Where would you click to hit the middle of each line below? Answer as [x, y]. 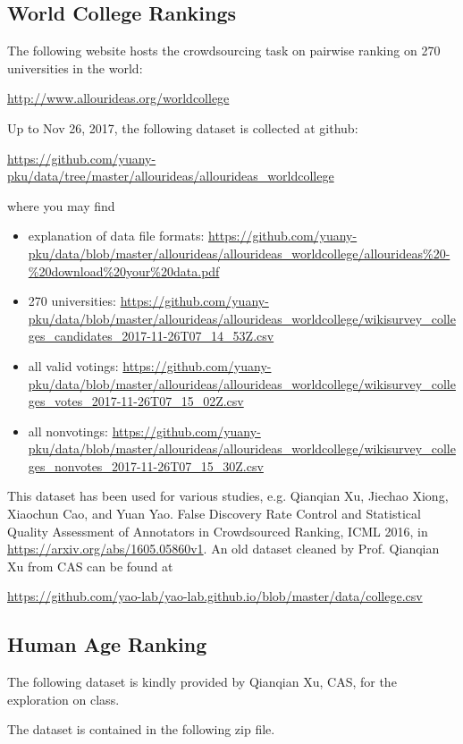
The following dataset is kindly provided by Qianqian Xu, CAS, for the [202, 682]
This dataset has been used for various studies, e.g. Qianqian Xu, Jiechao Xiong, [228, 496]
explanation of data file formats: [116, 236]
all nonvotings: [68, 431]
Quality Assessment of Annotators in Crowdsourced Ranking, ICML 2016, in [218, 531]
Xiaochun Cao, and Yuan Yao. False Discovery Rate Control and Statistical [214, 514]
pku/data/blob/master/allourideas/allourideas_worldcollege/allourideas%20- [239, 253]
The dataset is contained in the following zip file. [141, 729]
